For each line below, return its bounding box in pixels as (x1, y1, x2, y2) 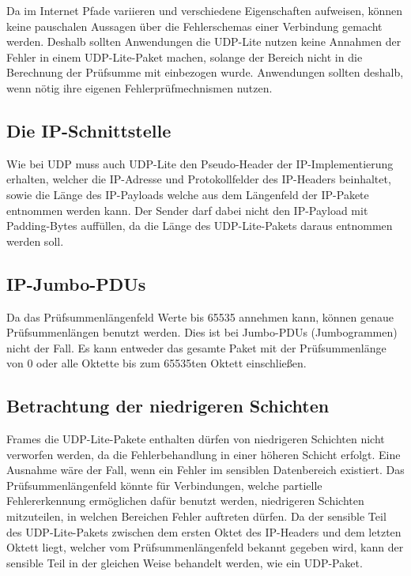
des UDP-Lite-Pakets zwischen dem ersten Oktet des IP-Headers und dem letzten (6, 523, 402, 540)
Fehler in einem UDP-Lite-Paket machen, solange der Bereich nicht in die (6, 48, 363, 65)
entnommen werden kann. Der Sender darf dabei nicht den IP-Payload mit (6, 201, 368, 218)
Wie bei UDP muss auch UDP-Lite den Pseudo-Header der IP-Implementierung (6, 155, 394, 171)
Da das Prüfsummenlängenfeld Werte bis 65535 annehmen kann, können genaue (6, 308, 394, 325)
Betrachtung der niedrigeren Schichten (6, 393, 330, 418)
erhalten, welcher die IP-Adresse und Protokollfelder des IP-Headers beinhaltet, (6, 171, 391, 187)
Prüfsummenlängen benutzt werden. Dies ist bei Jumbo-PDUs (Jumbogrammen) (6, 324, 398, 341)
